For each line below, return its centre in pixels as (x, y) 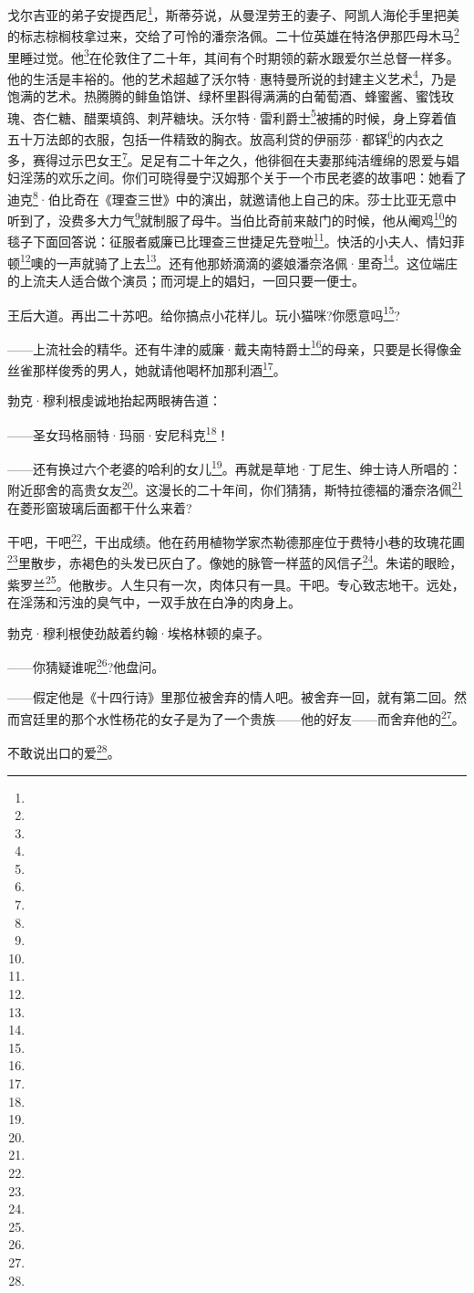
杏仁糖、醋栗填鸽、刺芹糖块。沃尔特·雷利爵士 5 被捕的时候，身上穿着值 (244, 116)
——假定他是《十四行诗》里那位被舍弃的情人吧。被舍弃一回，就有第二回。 (231, 697)
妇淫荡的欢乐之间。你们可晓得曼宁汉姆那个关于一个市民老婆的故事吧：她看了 (237, 178)
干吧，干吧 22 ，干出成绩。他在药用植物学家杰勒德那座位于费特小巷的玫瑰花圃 (236, 540)
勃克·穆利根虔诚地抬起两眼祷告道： (114, 400)
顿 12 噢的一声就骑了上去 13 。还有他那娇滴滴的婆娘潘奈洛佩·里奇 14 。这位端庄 (232, 261)
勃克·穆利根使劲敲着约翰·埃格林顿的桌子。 (139, 632)
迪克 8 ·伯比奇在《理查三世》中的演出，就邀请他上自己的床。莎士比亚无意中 (232, 197)
